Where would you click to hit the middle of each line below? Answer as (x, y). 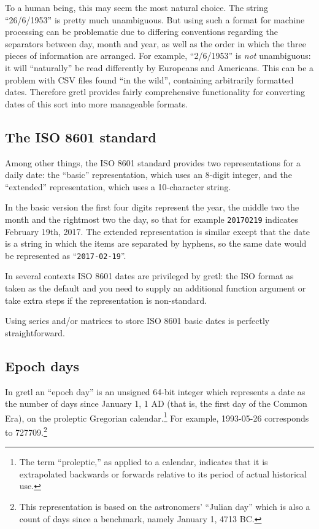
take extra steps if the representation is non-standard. (106, 300)
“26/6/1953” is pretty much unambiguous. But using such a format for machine (155, 19)
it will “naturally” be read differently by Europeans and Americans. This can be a (159, 67)
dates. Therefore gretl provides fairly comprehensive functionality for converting (155, 92)
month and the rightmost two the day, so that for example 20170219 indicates (152, 219)
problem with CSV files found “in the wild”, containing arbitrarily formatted (149, 79)
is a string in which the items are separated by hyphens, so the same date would (156, 243)
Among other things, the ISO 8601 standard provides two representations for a (153, 162)
